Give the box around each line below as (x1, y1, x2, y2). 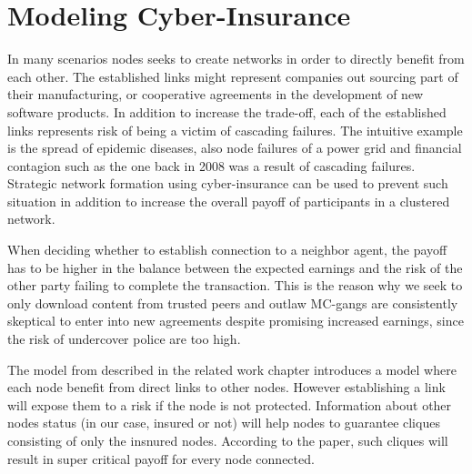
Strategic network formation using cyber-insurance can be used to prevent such (7, 174, 448, 193)
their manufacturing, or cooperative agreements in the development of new (7, 85, 424, 104)
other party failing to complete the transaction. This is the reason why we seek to (7, 276, 463, 295)
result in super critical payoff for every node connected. (7, 449, 315, 468)
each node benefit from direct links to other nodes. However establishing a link (7, 378, 446, 397)
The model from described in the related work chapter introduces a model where (7, 359, 457, 378)
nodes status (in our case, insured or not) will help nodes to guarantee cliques (7, 413, 440, 432)
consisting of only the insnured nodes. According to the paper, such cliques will (7, 431, 448, 449)
